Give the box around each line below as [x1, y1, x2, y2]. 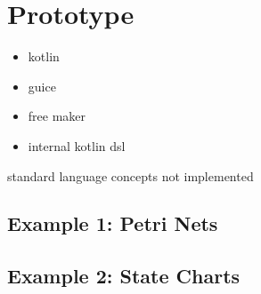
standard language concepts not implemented [7, 166, 254, 185]
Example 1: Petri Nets [7, 210, 218, 237]
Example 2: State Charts [7, 262, 241, 290]
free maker [28, 107, 86, 125]
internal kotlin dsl [28, 136, 126, 155]
